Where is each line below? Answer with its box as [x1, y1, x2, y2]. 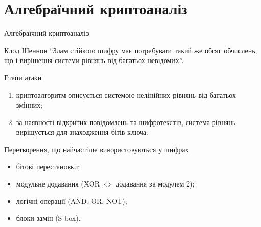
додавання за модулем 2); [116, 178, 195, 189]
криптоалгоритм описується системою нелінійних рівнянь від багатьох [16, 89, 236, 100]
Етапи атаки [4, 72, 42, 82]
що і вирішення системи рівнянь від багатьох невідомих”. [4, 55, 184, 66]
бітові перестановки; [16, 161, 80, 172]
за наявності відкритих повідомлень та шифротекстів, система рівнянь [16, 116, 236, 127]
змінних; [16, 99, 43, 110]
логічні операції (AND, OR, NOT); [16, 195, 127, 206]
